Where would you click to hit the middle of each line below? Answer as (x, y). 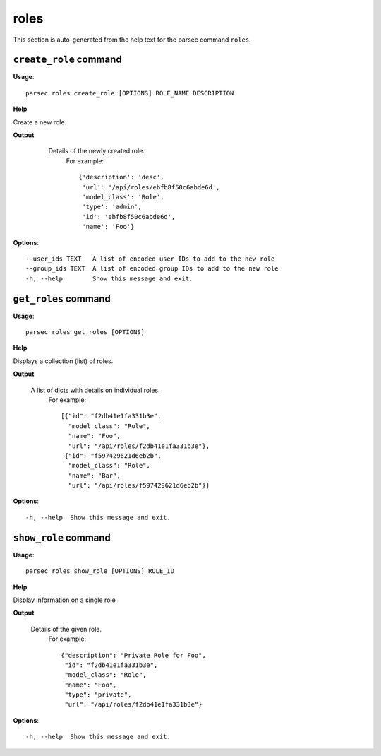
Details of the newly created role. (96, 151)
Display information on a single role (64, 600)
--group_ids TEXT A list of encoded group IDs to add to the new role (152, 269)
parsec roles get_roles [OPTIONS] (85, 332)
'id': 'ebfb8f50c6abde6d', (129, 217)
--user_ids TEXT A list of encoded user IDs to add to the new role (150, 259)
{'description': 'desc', (121, 177)
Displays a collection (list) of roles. (63, 361)
